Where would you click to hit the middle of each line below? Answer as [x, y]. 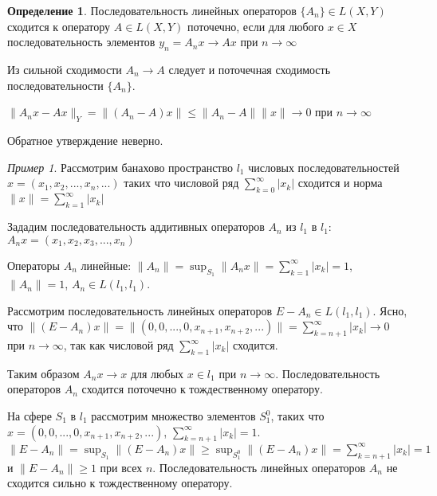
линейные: [106, 265]
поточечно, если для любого [255, 26]
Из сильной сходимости [65, 69]
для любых [157, 373]
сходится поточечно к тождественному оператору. [202, 389]
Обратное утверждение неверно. [85, 140]
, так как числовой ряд [118, 345]
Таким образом [43, 373]
